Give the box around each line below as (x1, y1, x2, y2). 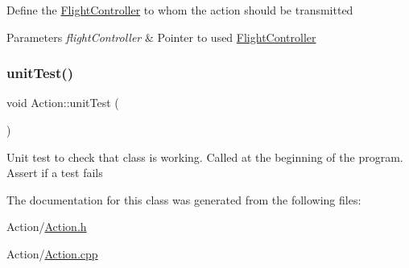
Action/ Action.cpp (6, 245, 98, 262)
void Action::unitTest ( (6, 94, 119, 111)
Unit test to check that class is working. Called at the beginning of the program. (6, 148, 403, 165)
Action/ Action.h (6, 218, 87, 235)
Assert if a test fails (6, 164, 103, 181)
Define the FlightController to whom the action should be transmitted (6, 2, 353, 18)
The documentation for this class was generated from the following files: (6, 191, 361, 208)
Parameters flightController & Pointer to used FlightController (6, 28, 316, 45)
